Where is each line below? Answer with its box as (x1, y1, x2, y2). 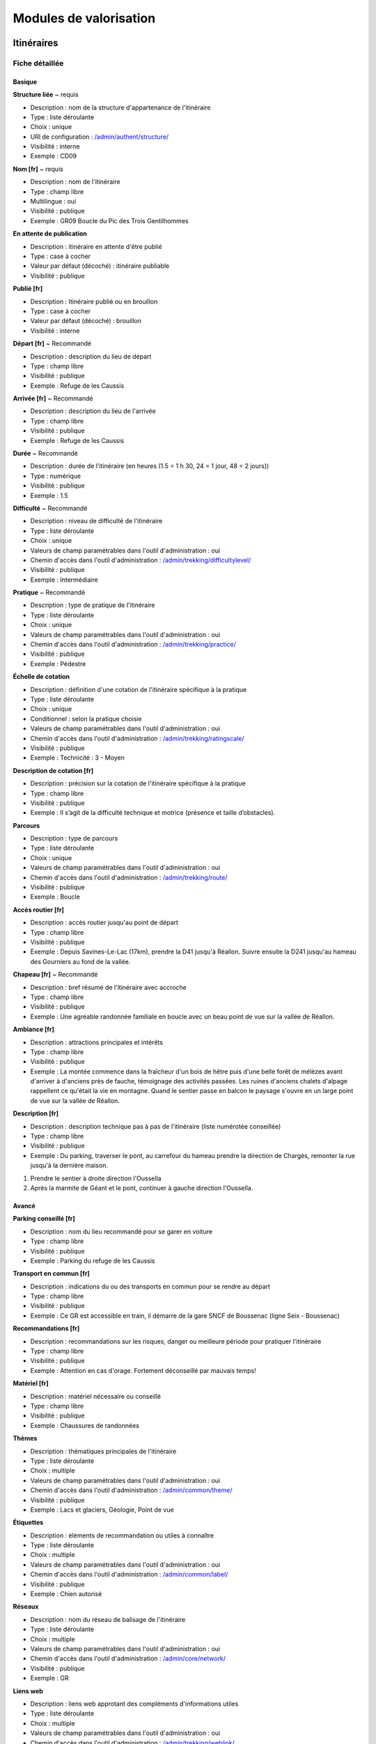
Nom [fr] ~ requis (13, 165, 64, 173)
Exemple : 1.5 (30, 491, 69, 499)
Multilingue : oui (30, 197, 77, 206)
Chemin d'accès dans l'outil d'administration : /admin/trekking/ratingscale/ (30, 734, 245, 742)
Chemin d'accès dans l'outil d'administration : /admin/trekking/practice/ (30, 640, 236, 649)
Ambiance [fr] (13, 1025, 55, 1034)
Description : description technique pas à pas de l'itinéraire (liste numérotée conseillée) (30, 1122, 281, 1130)
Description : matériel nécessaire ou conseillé (30, 1392, 162, 1400)
